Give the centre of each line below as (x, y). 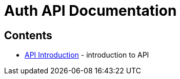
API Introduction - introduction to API (87, 55)
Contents (28, 35)
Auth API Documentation (91, 11)
